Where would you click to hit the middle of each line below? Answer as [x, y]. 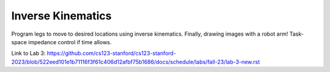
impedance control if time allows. [70, 42]
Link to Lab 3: [28, 53]
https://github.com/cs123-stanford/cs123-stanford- [112, 53]
